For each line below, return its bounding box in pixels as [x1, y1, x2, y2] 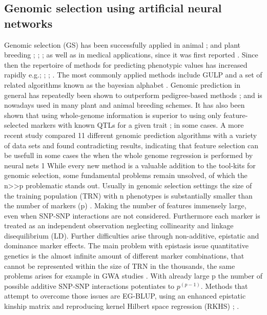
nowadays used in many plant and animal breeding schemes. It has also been [4, 100, 245, 110]
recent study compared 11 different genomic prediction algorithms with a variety [4, 129, 257, 140]
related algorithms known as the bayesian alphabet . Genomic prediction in [4, 79, 240, 90]
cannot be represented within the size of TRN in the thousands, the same [4, 260, 235, 271]
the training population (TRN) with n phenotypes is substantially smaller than [4, 190, 253, 201]
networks [4, 15, 53, 31]
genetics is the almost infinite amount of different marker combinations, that [4, 250, 244, 261]
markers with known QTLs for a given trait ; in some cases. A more [31, 120, 244, 130]
